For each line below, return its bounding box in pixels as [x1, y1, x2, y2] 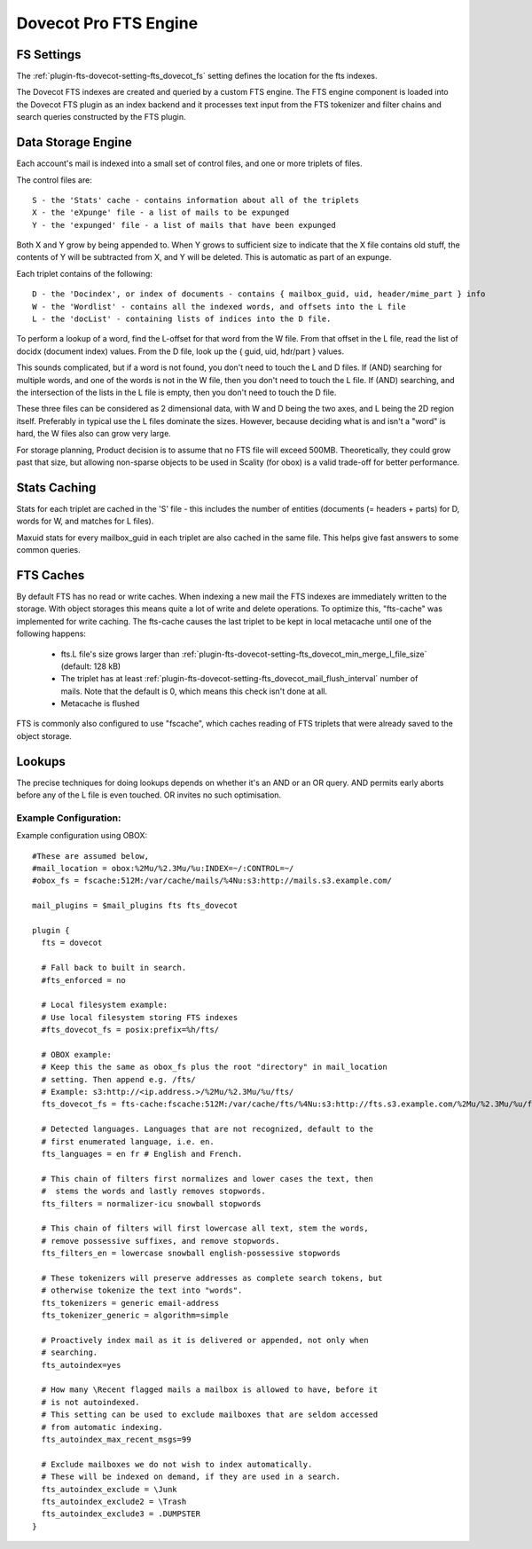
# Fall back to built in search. [41, 963, 187, 973]
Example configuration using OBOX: [16, 830, 148, 841]
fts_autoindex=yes [41, 1360, 121, 1370]
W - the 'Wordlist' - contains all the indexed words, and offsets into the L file [32, 302, 407, 311]
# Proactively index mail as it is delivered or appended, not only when [41, 1335, 369, 1345]
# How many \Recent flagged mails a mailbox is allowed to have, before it [41, 1385, 379, 1395]
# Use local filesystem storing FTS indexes [41, 1012, 239, 1022]
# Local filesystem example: [41, 1000, 168, 1010]
